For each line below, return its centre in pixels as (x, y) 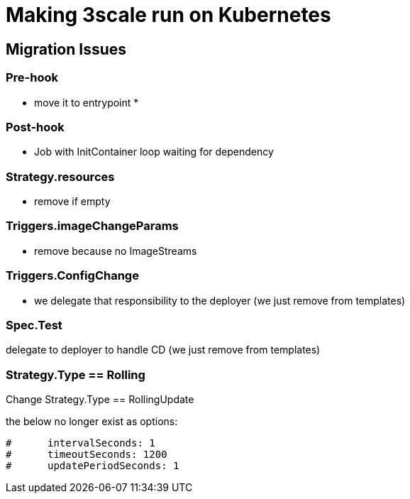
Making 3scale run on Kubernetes (168, 15)
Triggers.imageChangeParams (92, 226)
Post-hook (35, 127)
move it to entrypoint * (87, 102)
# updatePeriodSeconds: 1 (93, 466)
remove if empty (72, 202)
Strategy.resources (60, 176)
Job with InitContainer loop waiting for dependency (154, 152)
